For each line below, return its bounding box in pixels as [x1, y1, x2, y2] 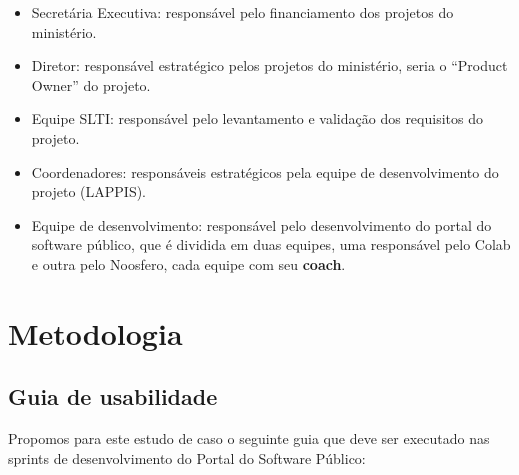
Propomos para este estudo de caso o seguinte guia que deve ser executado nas [8, 428, 490, 449]
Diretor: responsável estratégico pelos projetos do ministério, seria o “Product [31, 55, 508, 76]
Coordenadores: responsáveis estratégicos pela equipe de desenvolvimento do [31, 161, 499, 182]
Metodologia [8, 312, 183, 353]
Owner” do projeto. [31, 74, 151, 95]
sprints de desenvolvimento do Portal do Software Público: [8, 447, 366, 468]
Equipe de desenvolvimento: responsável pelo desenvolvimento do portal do [31, 214, 492, 235]
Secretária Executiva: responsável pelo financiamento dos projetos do [31, 2, 454, 22]
